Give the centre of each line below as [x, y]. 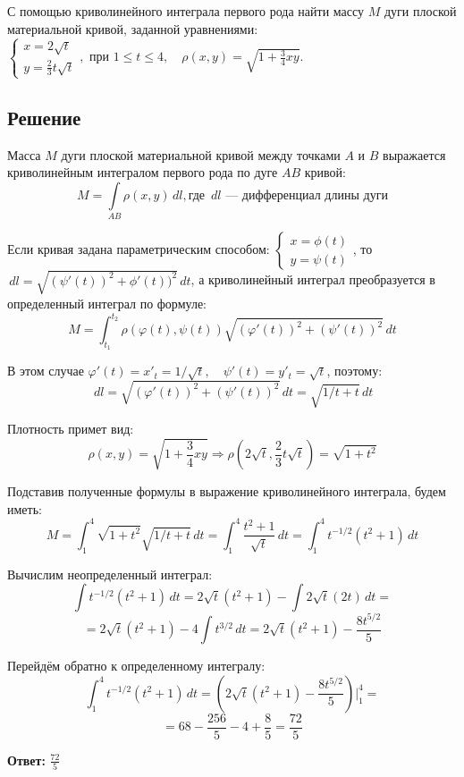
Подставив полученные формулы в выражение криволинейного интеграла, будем [227, 491]
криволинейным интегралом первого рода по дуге [143, 172]
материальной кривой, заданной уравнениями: [133, 28]
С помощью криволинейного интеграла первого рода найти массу [186, 11]
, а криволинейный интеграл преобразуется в [313, 279]
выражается [414, 154]
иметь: [25, 508]
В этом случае [46, 371]
